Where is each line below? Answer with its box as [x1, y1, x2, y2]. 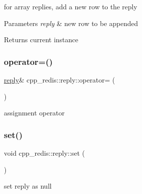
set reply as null [4, 181, 52, 191]
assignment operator [4, 108, 65, 118]
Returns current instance [4, 34, 78, 45]
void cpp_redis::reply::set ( [4, 148, 85, 158]
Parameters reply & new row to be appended [4, 18, 138, 28]
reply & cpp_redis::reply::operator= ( [4, 75, 115, 84]
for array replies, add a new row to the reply [4, 1, 138, 11]
